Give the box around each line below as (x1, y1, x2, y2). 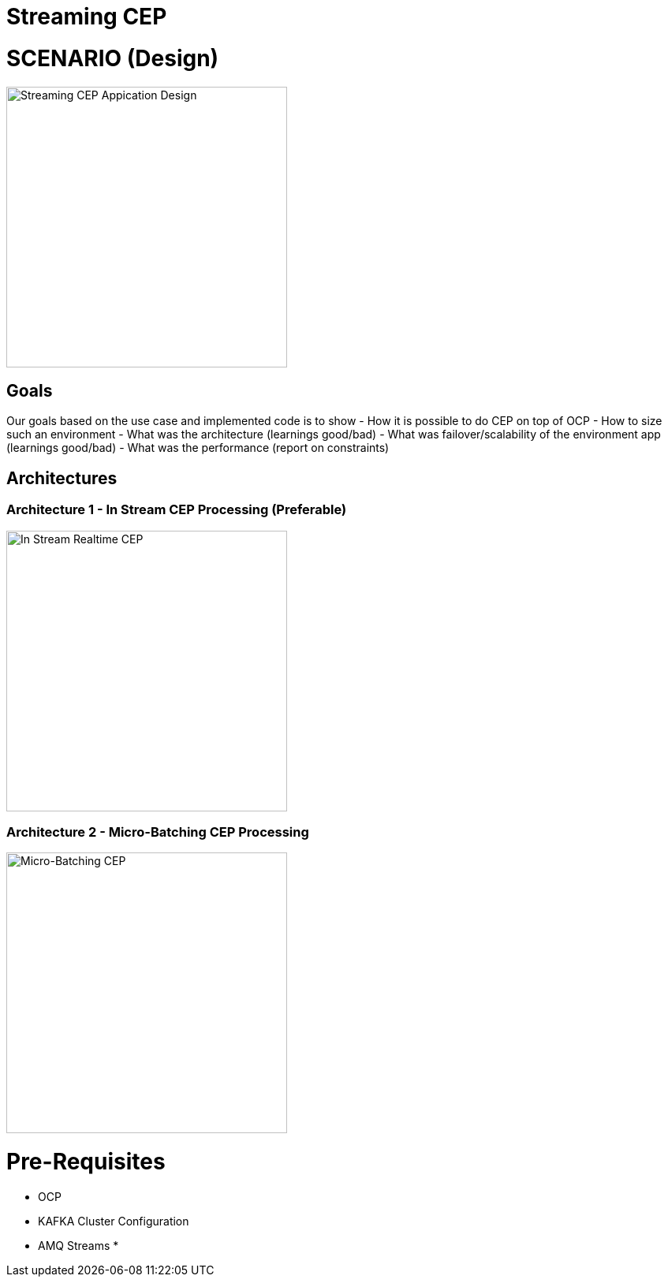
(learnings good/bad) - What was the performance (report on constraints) (6, 441, 390, 455)
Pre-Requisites (6, 1148, 166, 1176)
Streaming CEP (6, 3, 167, 30)
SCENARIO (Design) (6, 44, 219, 72)
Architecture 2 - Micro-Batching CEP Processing (6, 823, 309, 840)
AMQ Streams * (38, 1238, 119, 1252)
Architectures (6, 468, 118, 488)
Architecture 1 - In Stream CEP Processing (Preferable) (6, 502, 347, 518)
